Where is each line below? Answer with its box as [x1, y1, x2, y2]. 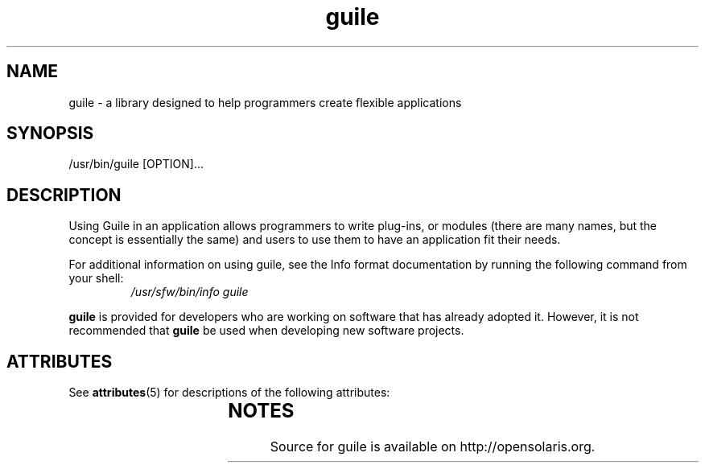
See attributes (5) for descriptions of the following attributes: [68, 385, 390, 400]
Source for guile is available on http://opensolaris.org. [270, 438, 596, 455]
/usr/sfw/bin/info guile [130, 285, 249, 299]
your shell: [68, 271, 124, 286]
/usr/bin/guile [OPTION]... [68, 157, 204, 171]
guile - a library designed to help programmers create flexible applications [68, 95, 462, 109]
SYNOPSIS [6, 123, 94, 144]
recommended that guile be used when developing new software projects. [68, 323, 464, 338]
